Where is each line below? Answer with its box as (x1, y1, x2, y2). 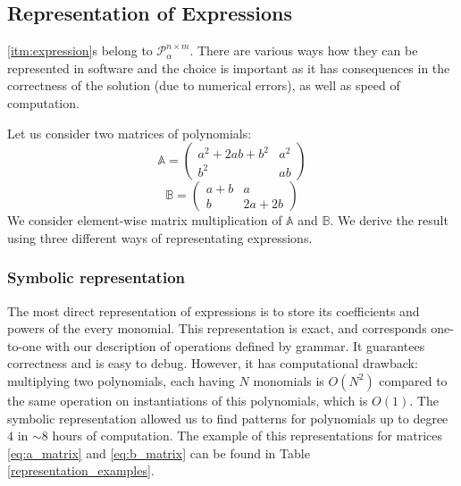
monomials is (253, 371, 324, 390)
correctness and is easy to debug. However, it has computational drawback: (7, 354, 418, 373)
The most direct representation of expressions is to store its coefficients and (7, 301, 420, 320)
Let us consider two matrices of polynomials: (7, 123, 252, 142)
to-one (7, 336, 42, 355)
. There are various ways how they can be (189, 41, 418, 60)
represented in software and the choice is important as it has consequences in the (7, 58, 450, 77)
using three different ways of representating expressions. (7, 228, 313, 247)
